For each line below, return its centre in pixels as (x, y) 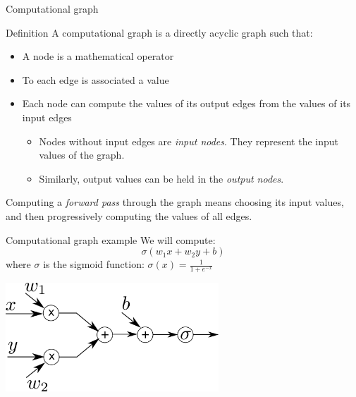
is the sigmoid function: (94, 264)
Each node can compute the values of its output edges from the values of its (186, 103)
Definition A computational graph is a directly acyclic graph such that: (159, 32)
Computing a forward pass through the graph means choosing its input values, (175, 202)
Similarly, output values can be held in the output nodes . (161, 178)
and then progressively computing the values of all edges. (129, 215)
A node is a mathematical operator (98, 56)
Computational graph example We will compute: (111, 239)
